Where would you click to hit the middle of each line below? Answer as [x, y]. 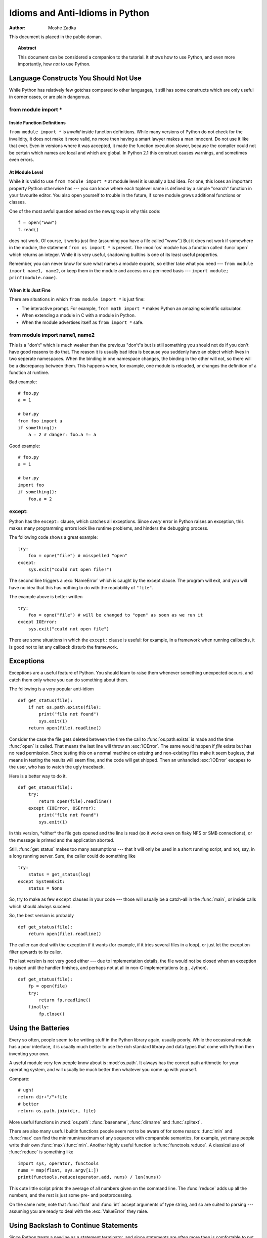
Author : [17, 28]
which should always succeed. [40, 906]
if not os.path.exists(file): [65, 707]
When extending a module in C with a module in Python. [79, 315]
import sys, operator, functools [58, 1163]
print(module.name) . [33, 278]
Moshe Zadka [62, 28]
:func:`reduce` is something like [41, 1152]
